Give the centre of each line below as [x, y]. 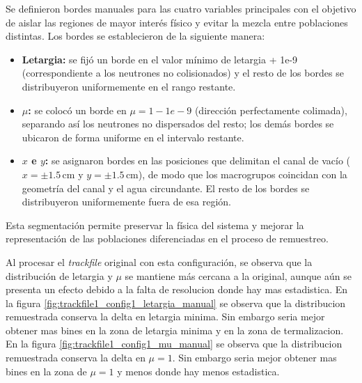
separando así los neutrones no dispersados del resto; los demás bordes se [178, 124]
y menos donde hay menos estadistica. [198, 371]
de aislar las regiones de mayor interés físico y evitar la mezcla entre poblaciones [177, 22]
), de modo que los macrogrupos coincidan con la [243, 174]
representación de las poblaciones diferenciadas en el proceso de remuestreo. [167, 239]
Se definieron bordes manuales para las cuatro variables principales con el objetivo [181, 8]
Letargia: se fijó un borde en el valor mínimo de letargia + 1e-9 [160, 59]
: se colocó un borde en [77, 110]
